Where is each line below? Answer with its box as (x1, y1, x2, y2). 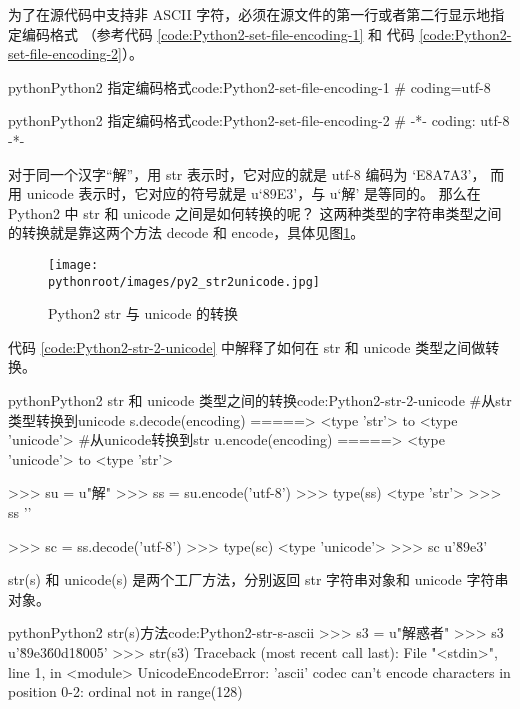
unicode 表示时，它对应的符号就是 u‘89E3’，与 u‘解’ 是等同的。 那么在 (26, 183, 481, 204)
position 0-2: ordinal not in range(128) (8, 681, 243, 702)
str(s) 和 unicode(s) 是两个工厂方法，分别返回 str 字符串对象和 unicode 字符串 (8, 569, 509, 590)
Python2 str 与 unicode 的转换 (48, 303, 239, 324)
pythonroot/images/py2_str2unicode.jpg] (48, 274, 321, 289)
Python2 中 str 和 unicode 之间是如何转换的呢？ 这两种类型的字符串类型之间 (8, 202, 502, 223)
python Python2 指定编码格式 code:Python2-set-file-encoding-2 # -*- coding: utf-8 (8, 110, 510, 131)
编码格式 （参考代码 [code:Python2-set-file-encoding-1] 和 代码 (21, 23, 415, 44)
